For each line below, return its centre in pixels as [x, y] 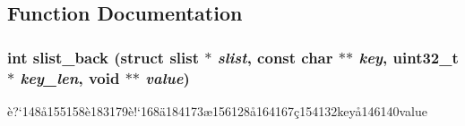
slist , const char [275, 57]
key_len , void [70, 77]
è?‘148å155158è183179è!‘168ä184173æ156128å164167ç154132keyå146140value [217, 110]
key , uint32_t [409, 57]
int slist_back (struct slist [103, 57]
